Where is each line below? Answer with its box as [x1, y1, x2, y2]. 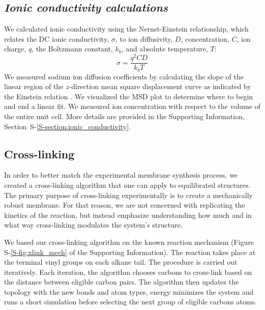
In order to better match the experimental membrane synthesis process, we [4, 170, 238, 180]
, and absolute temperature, [121, 43, 208, 54]
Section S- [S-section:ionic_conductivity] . [4, 121, 131, 131]
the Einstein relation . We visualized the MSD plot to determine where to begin [4, 91, 253, 101]
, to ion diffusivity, [115, 33, 173, 44]
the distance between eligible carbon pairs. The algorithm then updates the [4, 276, 239, 287]
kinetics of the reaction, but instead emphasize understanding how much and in [4, 209, 252, 220]
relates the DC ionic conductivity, [4, 33, 109, 44]
